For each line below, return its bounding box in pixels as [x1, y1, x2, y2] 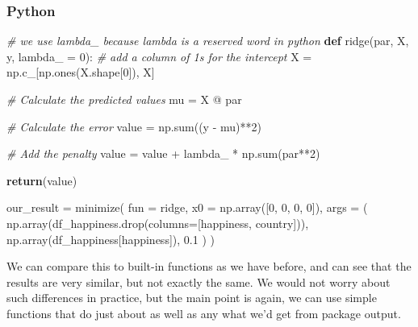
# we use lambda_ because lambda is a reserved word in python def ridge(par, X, [6, 32, 409, 49]
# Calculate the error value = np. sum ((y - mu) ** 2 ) [6, 118, 261, 135]
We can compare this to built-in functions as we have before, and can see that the [6, 258, 412, 275]
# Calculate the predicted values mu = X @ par [6, 91, 242, 107]
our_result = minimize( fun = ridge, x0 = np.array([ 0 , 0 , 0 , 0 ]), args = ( [6, 199, 368, 216]
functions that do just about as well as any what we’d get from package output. [6, 304, 401, 321]
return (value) [6, 172, 77, 188]
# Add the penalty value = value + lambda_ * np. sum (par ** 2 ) [6, 145, 320, 162]
